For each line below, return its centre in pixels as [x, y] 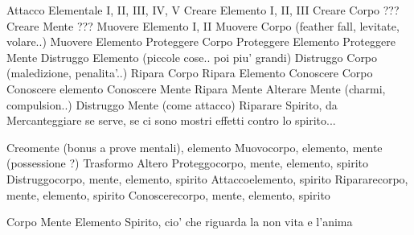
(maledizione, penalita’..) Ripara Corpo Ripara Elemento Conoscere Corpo [190, 73]
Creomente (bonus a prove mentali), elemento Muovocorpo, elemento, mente [195, 147]
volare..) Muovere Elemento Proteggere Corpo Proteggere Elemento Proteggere [201, 41]
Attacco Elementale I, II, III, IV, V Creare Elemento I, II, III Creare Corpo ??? [203, 10]
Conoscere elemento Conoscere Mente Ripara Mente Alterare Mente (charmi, [196, 88]
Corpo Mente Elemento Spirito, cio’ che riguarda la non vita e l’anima [180, 222]
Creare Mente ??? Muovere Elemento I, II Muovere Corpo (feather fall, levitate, [203, 25]
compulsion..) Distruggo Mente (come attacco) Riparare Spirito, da [172, 104]
